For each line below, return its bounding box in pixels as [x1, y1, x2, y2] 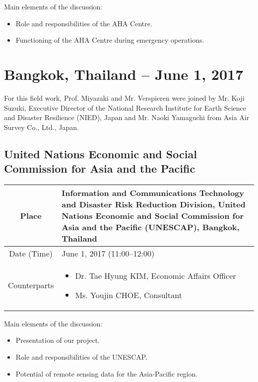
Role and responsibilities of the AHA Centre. [15, 18, 152, 28]
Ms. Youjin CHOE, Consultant [75, 289, 182, 301]
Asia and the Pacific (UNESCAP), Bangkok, [62, 221, 240, 233]
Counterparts [8, 279, 54, 291]
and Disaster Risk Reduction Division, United [62, 198, 246, 210]
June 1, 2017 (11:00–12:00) [62, 247, 155, 259]
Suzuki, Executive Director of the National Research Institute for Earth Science [4, 102, 247, 113]
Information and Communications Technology [62, 187, 245, 198]
